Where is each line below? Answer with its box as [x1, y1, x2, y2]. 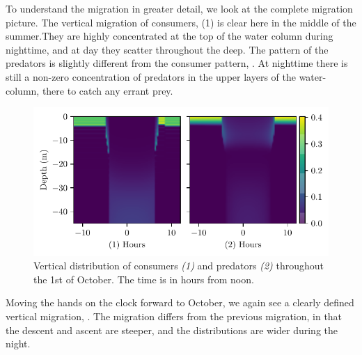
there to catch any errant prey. [42, 83, 173, 97]
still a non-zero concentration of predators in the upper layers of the [6, 69, 296, 84]
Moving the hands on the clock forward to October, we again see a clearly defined [6, 295, 354, 310]
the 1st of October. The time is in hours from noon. [33, 271, 254, 286]
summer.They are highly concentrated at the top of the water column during [6, 29, 333, 43]
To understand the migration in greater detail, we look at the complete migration [6, 1, 353, 15]
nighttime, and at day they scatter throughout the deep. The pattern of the [6, 42, 329, 56]
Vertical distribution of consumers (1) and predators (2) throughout [33, 258, 324, 273]
